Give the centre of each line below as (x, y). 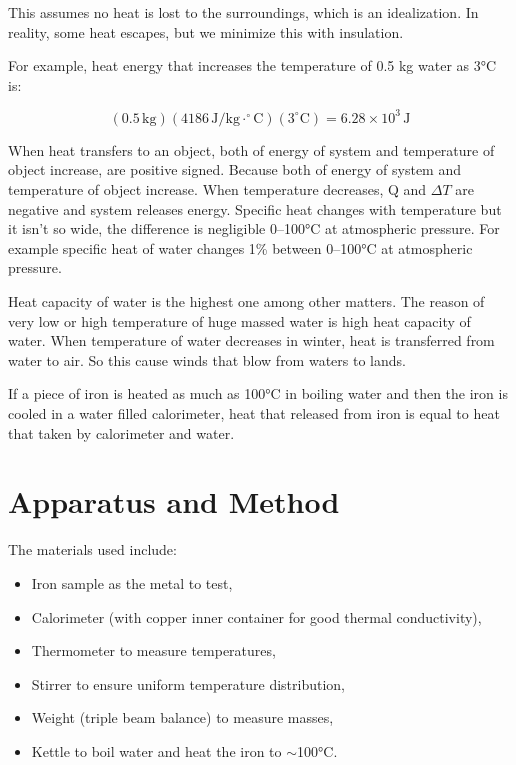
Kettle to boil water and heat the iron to (156, 750)
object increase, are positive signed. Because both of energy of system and (235, 169)
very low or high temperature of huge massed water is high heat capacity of (239, 320)
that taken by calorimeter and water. (121, 432)
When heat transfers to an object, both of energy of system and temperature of (251, 149)
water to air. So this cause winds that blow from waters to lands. (207, 359)
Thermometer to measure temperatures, (153, 650)
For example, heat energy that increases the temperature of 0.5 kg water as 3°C (252, 65)
